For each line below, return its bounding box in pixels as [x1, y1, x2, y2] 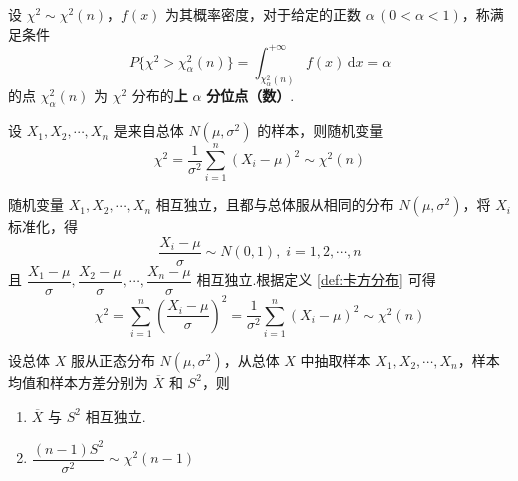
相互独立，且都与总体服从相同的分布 [155, 194, 394, 215]
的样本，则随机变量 [257, 120, 384, 141]
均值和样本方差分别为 [8, 371, 148, 392]
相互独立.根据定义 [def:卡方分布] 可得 [196, 269, 436, 290]
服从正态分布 [70, 349, 155, 370]
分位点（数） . [206, 85, 295, 106]
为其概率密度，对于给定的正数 [165, 4, 362, 24]
